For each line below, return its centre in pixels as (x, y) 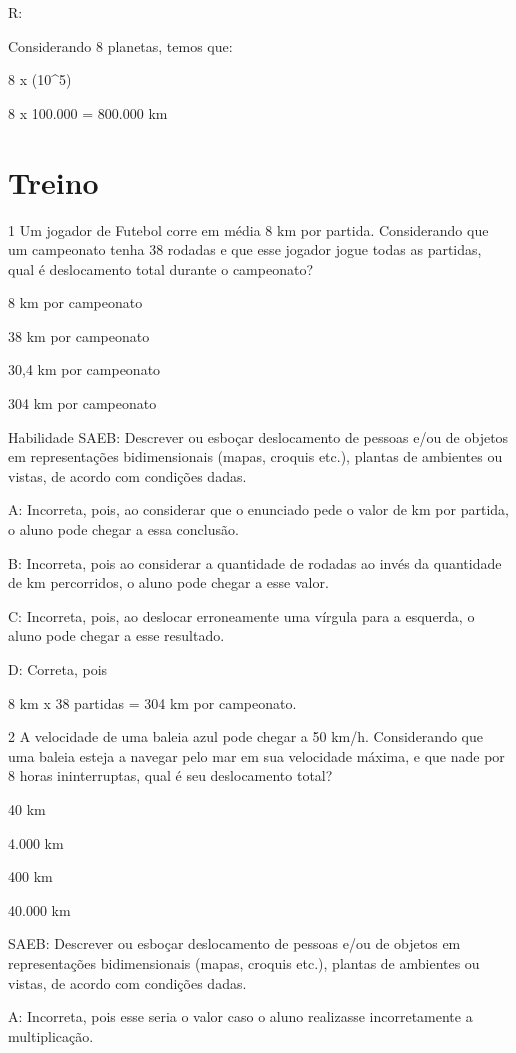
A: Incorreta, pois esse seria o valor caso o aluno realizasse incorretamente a (240, 1016)
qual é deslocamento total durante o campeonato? (160, 268)
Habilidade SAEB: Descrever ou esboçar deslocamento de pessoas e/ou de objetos (258, 436)
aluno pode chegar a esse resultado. (116, 635)
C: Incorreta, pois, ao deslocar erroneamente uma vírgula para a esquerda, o (241, 615)
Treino (53, 181)
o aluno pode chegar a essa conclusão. (123, 529)
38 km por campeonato (79, 335)
